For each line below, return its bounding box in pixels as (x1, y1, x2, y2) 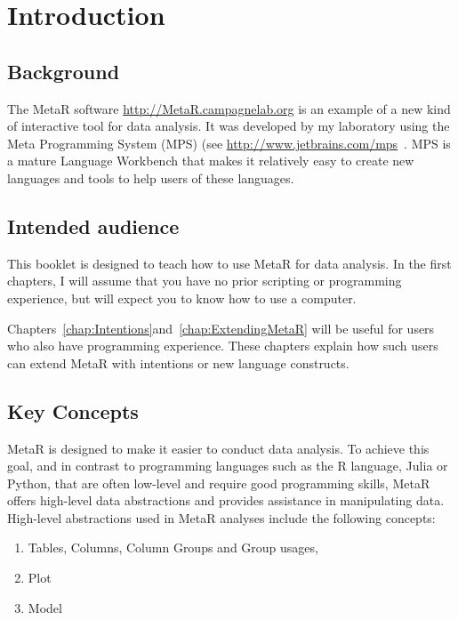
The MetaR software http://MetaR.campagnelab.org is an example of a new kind (7, 99, 451, 117)
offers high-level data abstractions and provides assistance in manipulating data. (7, 491, 445, 510)
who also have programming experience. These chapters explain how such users (7, 336, 438, 355)
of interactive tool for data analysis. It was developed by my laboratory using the (7, 117, 450, 135)
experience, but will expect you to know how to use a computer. (7, 288, 357, 307)
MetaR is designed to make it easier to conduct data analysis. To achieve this (7, 439, 430, 457)
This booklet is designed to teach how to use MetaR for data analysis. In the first (7, 254, 452, 272)
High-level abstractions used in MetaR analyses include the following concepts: (7, 508, 436, 527)
